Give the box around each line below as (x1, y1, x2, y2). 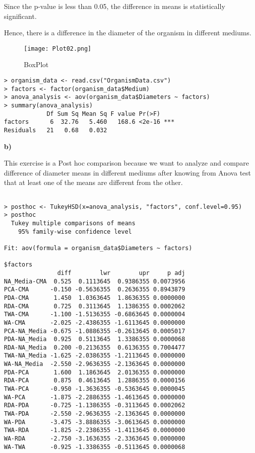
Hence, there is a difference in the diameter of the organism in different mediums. (4, 27, 252, 38)
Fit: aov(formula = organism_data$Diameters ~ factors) (4, 244, 192, 252)
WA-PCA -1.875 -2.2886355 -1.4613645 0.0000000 (4, 393, 186, 401)
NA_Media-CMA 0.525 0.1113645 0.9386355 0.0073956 (4, 277, 186, 285)
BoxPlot (24, 59, 49, 70)
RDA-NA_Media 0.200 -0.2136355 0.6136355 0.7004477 (4, 344, 186, 351)
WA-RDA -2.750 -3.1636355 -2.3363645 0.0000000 (4, 435, 186, 443)
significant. (4, 10, 37, 21)
